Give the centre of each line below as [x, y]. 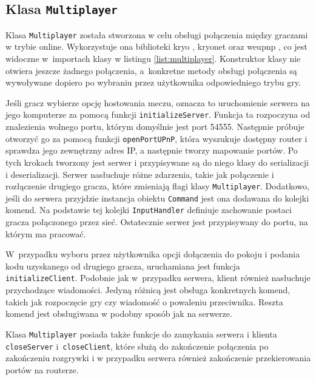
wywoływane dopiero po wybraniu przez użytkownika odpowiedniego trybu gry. [153, 82]
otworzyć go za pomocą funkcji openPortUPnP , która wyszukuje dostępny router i [156, 138]
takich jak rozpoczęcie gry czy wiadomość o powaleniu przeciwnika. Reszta [144, 301]
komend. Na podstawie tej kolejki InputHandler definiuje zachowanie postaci [149, 210]
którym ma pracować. [46, 233]
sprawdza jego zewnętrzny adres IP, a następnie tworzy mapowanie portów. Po [152, 150]
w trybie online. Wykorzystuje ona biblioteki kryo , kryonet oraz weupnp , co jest [156, 46]
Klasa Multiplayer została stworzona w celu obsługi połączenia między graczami [157, 34]
